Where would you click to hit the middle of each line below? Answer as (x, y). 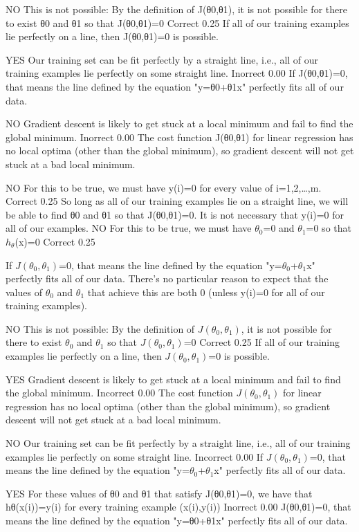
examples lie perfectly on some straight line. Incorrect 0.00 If (135, 456)
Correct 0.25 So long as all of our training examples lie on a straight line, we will (177, 201)
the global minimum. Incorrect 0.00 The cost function (119, 393)
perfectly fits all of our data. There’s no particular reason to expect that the (167, 278)
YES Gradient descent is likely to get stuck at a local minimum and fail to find (173, 379)
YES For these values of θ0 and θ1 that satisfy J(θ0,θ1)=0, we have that (159, 493)
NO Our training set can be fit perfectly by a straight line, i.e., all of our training (178, 443)
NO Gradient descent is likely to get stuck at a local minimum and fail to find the (179, 123)
